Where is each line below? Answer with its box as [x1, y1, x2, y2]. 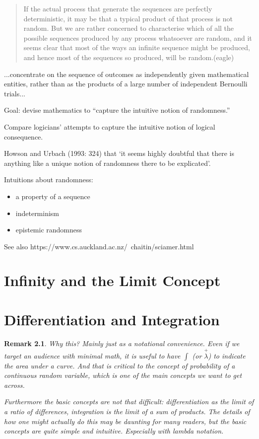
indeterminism [15, 208, 60, 218]
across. [4, 379, 25, 390]
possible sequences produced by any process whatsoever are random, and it [23, 32, 252, 43]
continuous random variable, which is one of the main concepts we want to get [4, 370, 242, 380]
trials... [4, 88, 25, 98]
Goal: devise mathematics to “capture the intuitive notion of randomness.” [4, 105, 230, 115]
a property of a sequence [15, 191, 90, 201]
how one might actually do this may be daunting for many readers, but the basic [4, 416, 247, 426]
